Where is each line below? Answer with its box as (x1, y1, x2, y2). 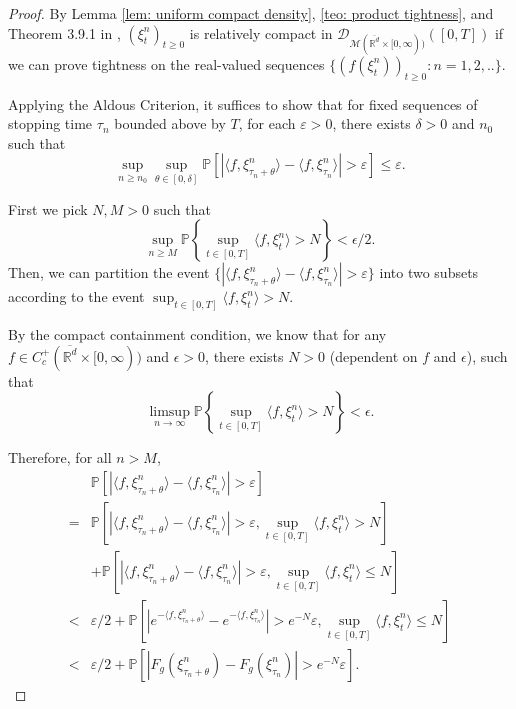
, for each (238, 113, 296, 134)
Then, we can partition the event (8, 262, 210, 283)
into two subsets (379, 262, 479, 283)
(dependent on (329, 345, 418, 366)
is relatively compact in (189, 22, 333, 43)
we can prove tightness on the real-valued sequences (8, 53, 325, 74)
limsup (149, 405, 190, 420)
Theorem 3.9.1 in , (8, 22, 121, 43)
